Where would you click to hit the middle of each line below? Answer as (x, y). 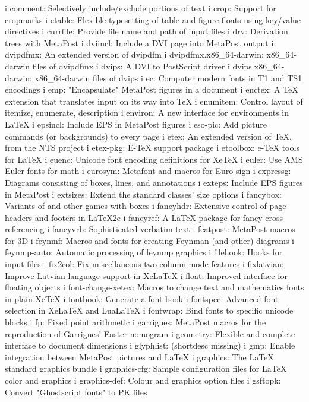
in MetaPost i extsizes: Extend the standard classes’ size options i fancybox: (143, 194)
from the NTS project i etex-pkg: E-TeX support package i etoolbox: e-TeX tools (152, 148)
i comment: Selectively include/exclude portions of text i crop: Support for (141, 8)
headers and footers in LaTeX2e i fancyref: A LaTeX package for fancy (134, 217)
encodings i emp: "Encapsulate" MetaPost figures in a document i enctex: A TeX (152, 89)
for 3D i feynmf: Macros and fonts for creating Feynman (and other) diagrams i (150, 240)
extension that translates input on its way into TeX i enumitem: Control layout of (154, 101)
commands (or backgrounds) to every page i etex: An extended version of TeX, (148, 136)
